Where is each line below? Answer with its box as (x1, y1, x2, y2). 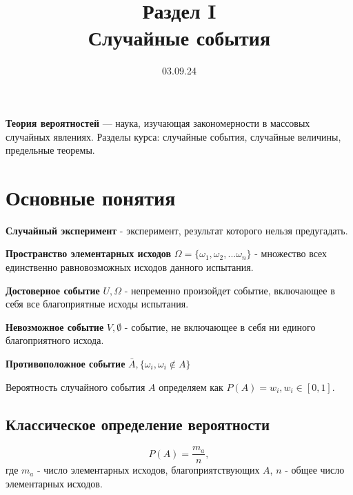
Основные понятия (6, 183, 176, 211)
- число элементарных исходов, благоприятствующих (37, 463, 260, 477)
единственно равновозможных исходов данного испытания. (6, 260, 254, 274)
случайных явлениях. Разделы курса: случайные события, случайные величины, (6, 129, 341, 143)
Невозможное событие (6, 319, 104, 334)
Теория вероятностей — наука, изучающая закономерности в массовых (6, 115, 310, 130)
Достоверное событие (6, 283, 100, 297)
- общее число (285, 463, 345, 477)
